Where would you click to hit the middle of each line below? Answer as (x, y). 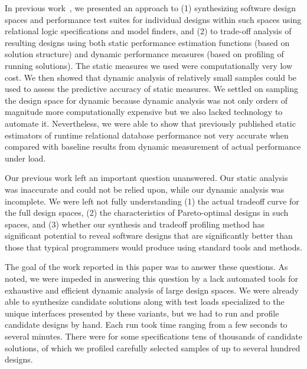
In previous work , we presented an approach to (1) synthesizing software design (150, 8)
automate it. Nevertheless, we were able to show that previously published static (150, 123)
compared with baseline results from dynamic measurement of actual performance (153, 146)
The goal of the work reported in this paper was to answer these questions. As (146, 267)
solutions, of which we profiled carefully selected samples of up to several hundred (153, 347)
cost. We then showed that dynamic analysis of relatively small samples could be (151, 77)
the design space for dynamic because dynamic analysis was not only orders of (146, 100)
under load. (25, 158)
